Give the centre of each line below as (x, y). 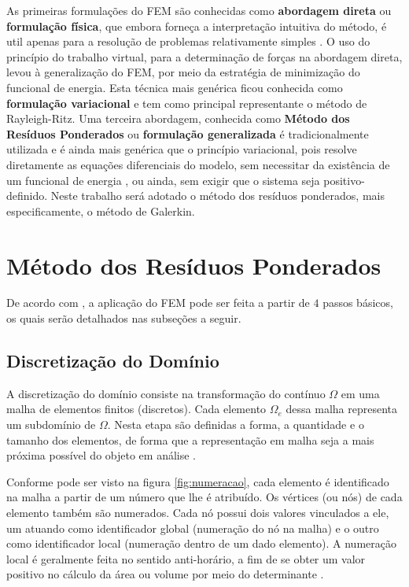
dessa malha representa (342, 409)
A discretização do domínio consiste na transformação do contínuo (166, 393)
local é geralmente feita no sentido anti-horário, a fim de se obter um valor (186, 558)
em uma (360, 393)
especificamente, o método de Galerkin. (101, 210)
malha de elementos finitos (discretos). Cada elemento (136, 409)
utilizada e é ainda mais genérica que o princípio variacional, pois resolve (182, 149)
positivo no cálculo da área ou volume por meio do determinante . (165, 574)
